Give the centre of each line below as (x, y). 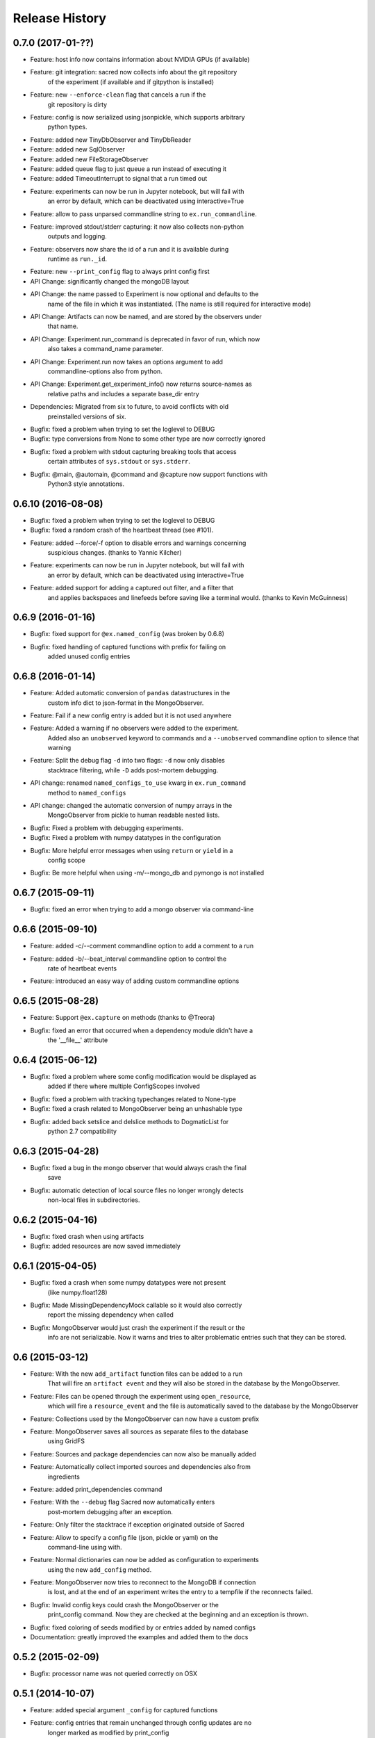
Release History (60, 18)
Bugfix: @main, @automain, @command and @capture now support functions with (149, 474)
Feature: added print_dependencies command (96, 1489)
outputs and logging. (77, 236)
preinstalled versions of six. (87, 416)
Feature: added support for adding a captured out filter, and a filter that (132, 588)
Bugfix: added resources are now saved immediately (105, 1246)
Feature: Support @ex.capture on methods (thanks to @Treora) (123, 1018)
